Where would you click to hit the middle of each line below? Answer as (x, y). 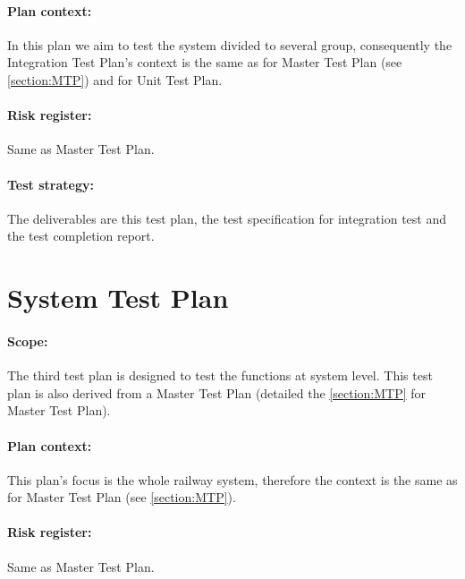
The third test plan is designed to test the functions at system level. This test (220, 375)
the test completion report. (81, 236)
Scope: (28, 341)
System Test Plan (118, 298)
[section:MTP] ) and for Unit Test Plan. (115, 79)
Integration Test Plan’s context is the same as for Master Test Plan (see (205, 62)
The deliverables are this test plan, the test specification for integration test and (227, 218)
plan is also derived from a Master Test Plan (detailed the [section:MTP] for (217, 392)
